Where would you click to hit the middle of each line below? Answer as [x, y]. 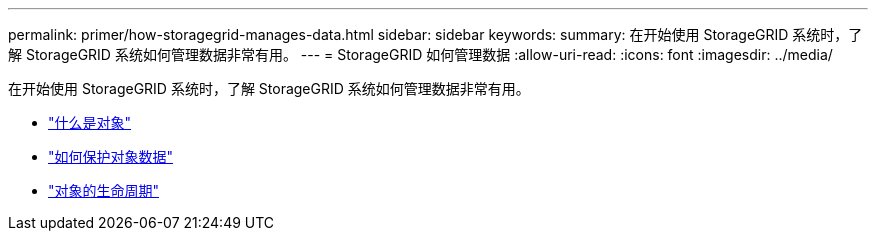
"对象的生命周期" [104, 190]
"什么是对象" [90, 122]
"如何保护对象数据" [111, 156]
